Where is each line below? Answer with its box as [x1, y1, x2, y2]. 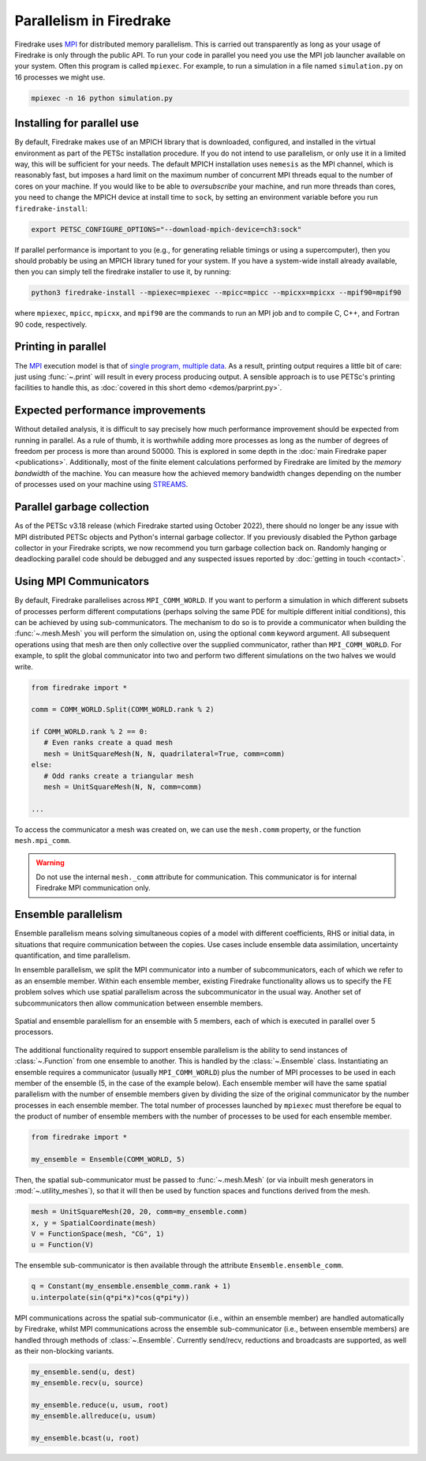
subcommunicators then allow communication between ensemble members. [14, 998, 263, 1008]
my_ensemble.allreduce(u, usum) [31, 1411, 157, 1421]
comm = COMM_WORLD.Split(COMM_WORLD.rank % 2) [31, 705, 215, 714]
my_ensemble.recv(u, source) [31, 1378, 144, 1388]
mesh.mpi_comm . [14, 836, 71, 845]
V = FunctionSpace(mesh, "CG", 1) [31, 1230, 165, 1238]
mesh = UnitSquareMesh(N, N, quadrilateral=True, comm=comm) [43, 749, 286, 758]
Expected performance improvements [14, 403, 207, 418]
